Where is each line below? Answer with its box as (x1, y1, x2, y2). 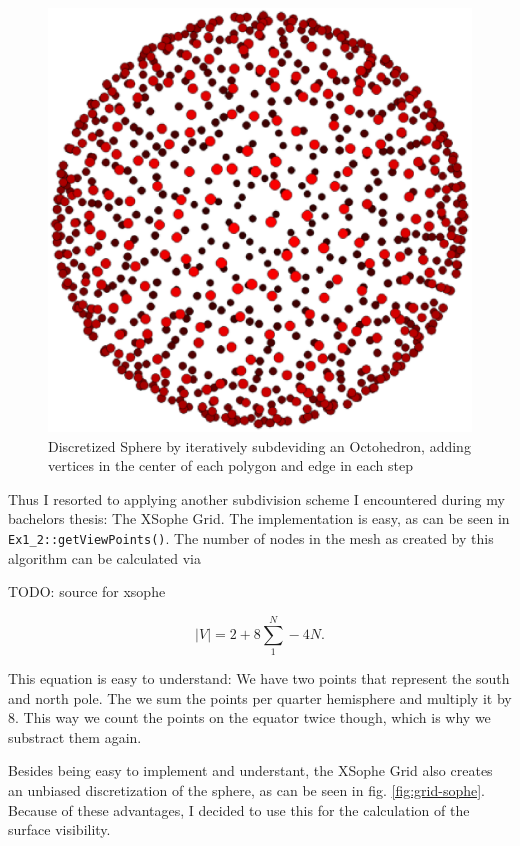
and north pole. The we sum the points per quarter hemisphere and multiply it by (8, 687, 512, 708)
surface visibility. (8, 819, 111, 840)
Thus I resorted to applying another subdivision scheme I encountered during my (8, 488, 505, 509)
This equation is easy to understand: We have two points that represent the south (8, 667, 510, 688)
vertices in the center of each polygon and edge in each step (48, 455, 413, 476)
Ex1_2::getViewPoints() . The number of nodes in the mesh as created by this (8, 527, 494, 548)
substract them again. (8, 726, 142, 747)
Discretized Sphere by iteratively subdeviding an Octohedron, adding (48, 435, 471, 456)
